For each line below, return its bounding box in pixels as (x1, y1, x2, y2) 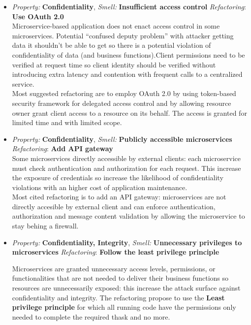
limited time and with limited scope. (12, 117, 122, 128)
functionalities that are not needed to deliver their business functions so (12, 273, 229, 283)
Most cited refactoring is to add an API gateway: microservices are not (12, 192, 226, 202)
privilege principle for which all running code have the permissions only (12, 302, 236, 312)
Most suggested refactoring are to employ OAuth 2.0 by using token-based (12, 88, 236, 98)
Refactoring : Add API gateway (12, 143, 113, 154)
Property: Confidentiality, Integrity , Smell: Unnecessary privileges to (12, 237, 242, 247)
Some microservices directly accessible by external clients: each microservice (12, 153, 241, 163)
